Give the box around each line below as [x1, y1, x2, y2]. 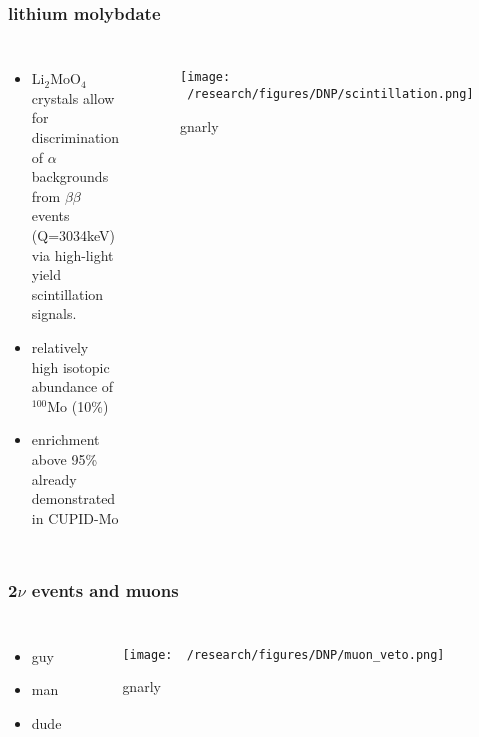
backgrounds [31, 166, 109, 187]
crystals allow [31, 87, 115, 108]
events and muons [31, 578, 179, 603]
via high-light [31, 244, 114, 265]
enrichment [31, 429, 100, 450]
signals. [31, 303, 77, 324]
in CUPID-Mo [31, 507, 119, 528]
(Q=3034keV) [31, 224, 116, 245]
